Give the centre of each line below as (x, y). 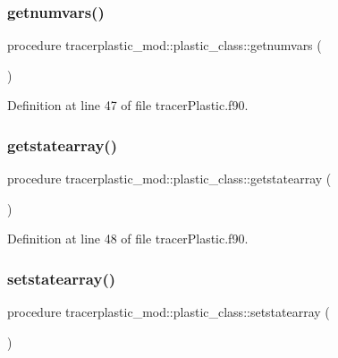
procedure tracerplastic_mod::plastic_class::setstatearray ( (169, 312)
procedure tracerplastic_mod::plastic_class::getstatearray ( (169, 179)
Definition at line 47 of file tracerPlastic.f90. (128, 105)
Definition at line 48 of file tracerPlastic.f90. (128, 239)
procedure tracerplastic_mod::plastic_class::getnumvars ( (165, 45)
